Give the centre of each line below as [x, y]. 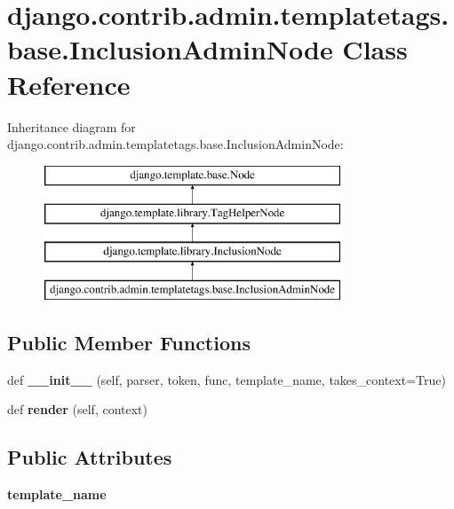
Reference [69, 84]
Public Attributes [90, 457]
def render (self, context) [77, 409]
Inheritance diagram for [72, 126]
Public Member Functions [129, 342]
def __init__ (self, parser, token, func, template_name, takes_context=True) [227, 379]
